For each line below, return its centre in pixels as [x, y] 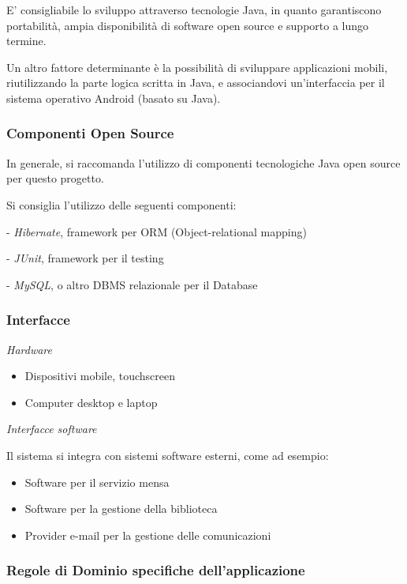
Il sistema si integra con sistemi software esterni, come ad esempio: [168, 455]
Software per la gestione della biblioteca [121, 509]
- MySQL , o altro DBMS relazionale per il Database [132, 284]
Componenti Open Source [90, 133]
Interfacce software [52, 429]
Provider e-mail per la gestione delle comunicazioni [148, 535]
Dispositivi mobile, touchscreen [100, 376]
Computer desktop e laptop [91, 402]
